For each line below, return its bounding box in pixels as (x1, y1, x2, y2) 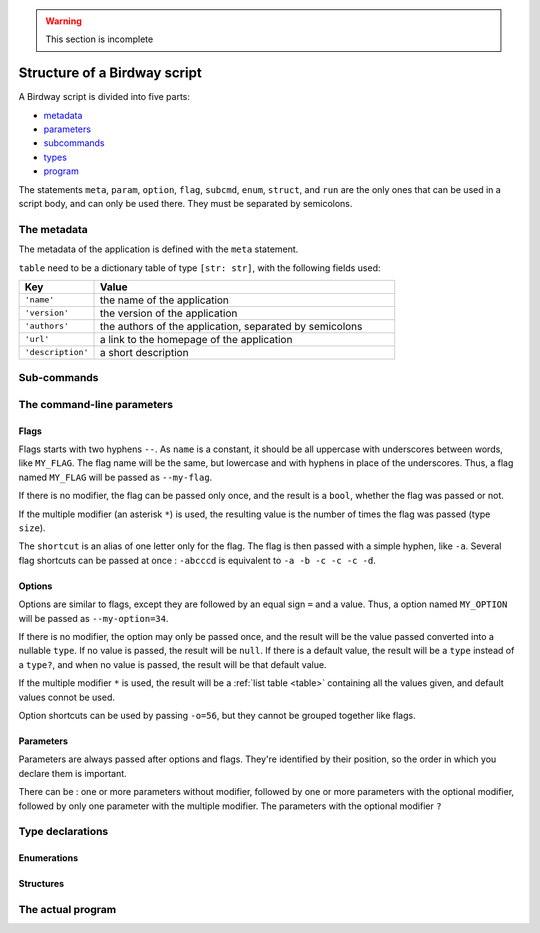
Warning (45, 15, 82, 27)
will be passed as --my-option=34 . (18, 612, 169, 624)
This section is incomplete (45, 33, 154, 45)
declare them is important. (18, 767, 127, 779)
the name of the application (99, 293, 230, 307)
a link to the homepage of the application (99, 332, 293, 346)
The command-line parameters (18, 397, 174, 411)
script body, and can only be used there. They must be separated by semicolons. (18, 198, 353, 210)
